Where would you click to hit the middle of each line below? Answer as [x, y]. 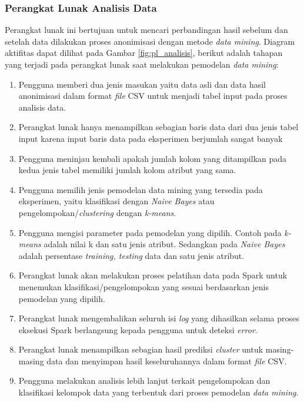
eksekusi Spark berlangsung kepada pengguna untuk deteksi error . [138, 329]
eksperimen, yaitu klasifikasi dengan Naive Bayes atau [116, 201]
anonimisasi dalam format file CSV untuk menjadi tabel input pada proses [153, 96]
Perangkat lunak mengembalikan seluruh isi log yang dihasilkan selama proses [159, 318]
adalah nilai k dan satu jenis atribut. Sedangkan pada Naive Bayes [164, 244]
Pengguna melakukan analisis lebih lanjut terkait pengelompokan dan [144, 381]
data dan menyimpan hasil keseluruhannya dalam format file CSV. [167, 361]
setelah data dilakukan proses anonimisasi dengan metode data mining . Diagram [150, 41]
